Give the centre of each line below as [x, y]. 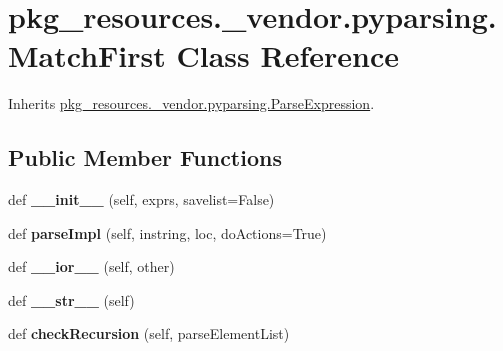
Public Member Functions [145, 157]
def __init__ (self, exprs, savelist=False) [141, 199]
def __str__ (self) [71, 299]
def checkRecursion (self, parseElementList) [149, 333]
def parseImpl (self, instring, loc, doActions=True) [167, 232]
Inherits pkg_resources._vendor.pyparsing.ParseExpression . [191, 103]
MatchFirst [87, 55]
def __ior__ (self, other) [91, 266]
